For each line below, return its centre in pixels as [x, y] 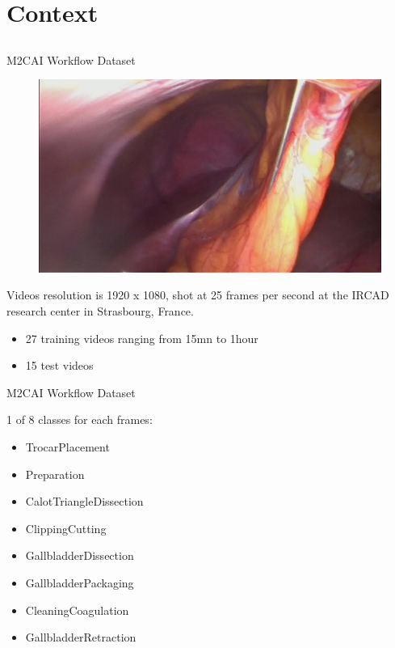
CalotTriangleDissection [84, 501]
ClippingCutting [66, 528]
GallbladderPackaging [80, 582]
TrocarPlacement [67, 447]
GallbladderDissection [80, 555]
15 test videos [59, 365]
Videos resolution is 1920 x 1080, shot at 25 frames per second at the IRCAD [198, 295]
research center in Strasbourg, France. [100, 311]
